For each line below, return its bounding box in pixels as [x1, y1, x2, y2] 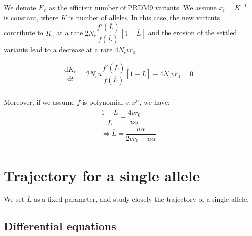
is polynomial [82, 96, 123, 107]
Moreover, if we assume [4, 96, 75, 107]
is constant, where [4, 12, 59, 22]
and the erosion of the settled [148, 27, 237, 38]
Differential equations [4, 218, 116, 234]
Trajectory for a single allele [4, 165, 200, 186]
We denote [4, 2, 36, 12]
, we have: [139, 96, 170, 107]
